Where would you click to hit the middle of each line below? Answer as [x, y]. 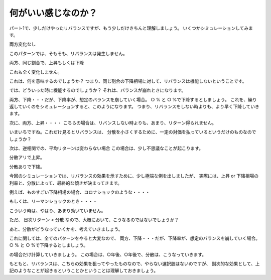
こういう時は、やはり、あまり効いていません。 [57, 210]
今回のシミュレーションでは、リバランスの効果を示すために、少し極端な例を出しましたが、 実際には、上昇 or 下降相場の [134, 176]
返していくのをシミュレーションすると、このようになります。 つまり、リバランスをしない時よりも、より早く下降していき [134, 107]
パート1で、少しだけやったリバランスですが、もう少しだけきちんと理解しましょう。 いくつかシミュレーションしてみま [131, 28]
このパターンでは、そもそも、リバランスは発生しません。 [68, 53]
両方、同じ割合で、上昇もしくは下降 [47, 63]
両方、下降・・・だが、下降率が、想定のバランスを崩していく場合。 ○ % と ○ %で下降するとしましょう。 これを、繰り [133, 99]
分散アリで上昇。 [27, 158]
